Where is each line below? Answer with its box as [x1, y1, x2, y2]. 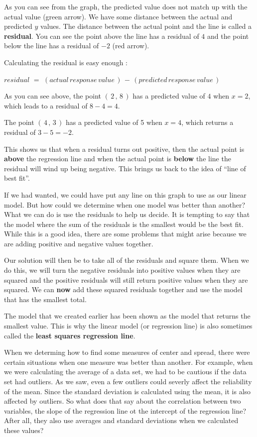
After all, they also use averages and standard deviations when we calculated [4, 415, 239, 426]
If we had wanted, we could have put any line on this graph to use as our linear [4, 189, 247, 200]
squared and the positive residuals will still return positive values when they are [4, 274, 248, 285]
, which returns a [181, 117, 234, 127]
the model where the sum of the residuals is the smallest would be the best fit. [4, 218, 244, 229]
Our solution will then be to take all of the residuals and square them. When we [4, 255, 249, 265]
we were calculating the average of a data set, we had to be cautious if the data [4, 366, 247, 377]
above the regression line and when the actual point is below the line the [4, 153, 231, 164]
